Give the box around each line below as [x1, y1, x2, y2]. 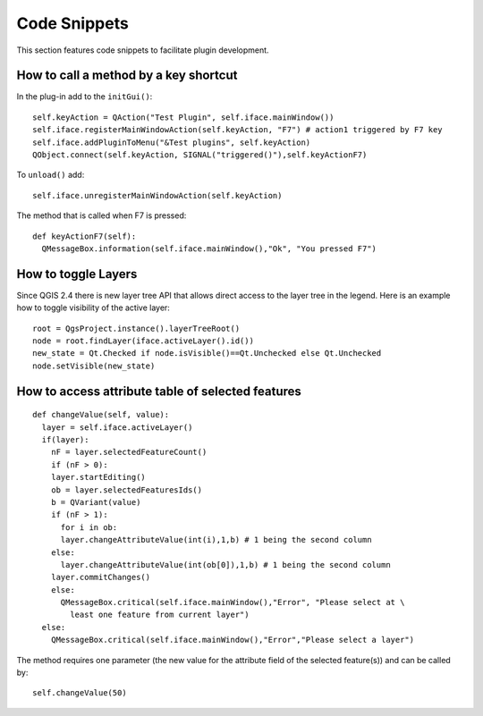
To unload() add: [16, 170, 85, 181]
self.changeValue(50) [32, 688, 127, 698]
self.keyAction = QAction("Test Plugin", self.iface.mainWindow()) [32, 112, 335, 122]
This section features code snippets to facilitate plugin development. [16, 45, 269, 55]
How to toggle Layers [16, 266, 138, 282]
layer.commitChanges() [50, 572, 151, 583]
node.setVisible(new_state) [32, 360, 156, 371]
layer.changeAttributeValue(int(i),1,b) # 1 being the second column [60, 535, 372, 545]
